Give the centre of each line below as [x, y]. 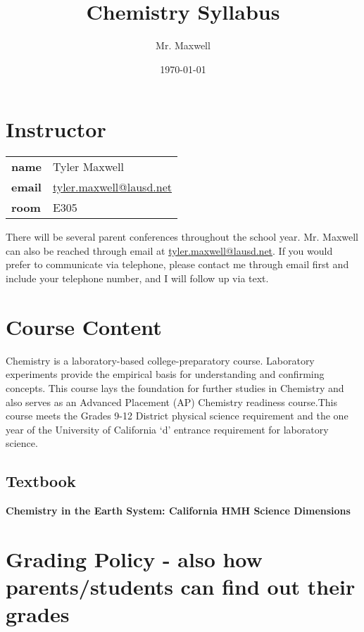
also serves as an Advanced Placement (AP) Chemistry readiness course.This [171, 402]
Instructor [56, 129]
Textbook [41, 481]
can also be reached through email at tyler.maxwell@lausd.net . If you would [169, 250]
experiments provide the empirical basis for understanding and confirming [165, 374]
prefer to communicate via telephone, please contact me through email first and [177, 264]
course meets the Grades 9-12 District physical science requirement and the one [177, 416]
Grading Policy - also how [134, 558]
